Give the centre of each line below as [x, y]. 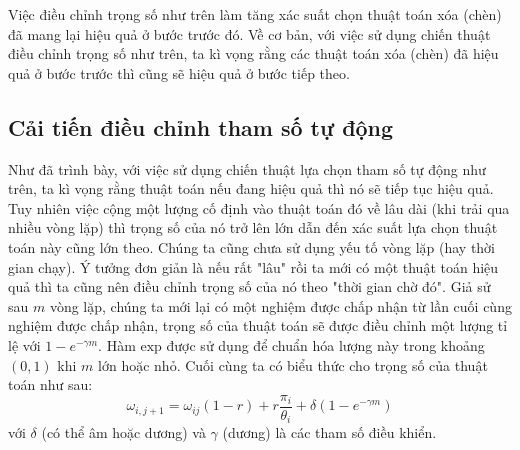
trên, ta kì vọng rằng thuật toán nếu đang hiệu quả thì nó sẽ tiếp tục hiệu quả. [251, 188]
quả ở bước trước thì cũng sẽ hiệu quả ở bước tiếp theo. [179, 72]
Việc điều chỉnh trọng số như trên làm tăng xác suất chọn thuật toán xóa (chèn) [255, 14]
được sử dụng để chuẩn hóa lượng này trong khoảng [325, 344]
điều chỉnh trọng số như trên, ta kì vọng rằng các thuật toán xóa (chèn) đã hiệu [253, 53]
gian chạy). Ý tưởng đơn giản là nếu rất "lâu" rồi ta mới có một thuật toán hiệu [253, 266]
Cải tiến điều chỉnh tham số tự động [201, 126]
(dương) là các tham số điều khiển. [329, 432]
